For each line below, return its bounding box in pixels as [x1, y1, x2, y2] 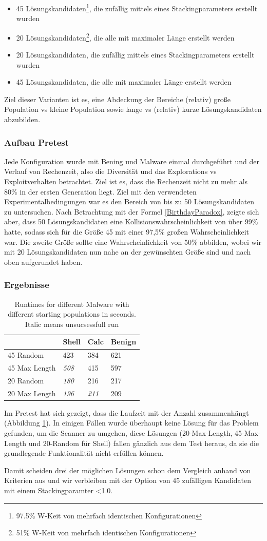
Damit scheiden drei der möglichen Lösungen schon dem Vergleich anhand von [4, 465, 251, 475]
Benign [110, 336, 137, 347]
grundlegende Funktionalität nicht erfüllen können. [4, 448, 164, 458]
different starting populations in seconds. [8, 308, 136, 319]
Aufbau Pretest [4, 136, 69, 148]
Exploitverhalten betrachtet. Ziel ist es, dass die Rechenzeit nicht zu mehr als [4, 176, 248, 187]
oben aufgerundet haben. [4, 256, 83, 267]
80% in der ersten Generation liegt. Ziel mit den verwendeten [4, 186, 197, 197]
